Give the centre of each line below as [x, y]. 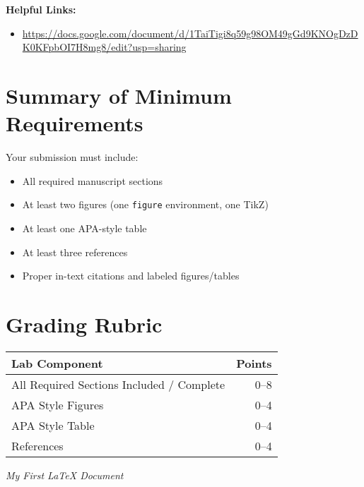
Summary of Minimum [119, 95]
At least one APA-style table [84, 228]
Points [254, 363]
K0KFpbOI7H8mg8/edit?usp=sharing [104, 47]
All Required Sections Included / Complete [118, 384]
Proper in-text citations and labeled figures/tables [131, 276]
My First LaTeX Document [65, 475]
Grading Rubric [84, 324]
